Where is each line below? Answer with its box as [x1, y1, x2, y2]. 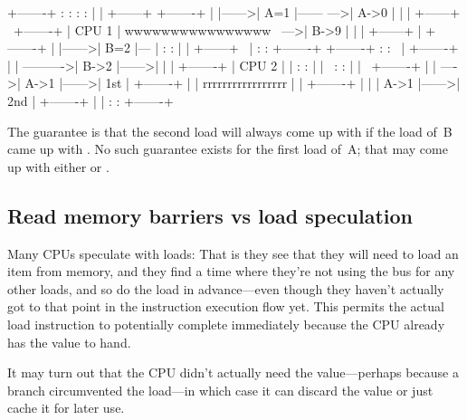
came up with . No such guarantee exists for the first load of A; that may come [7, 139, 448, 158]
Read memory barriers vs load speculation [7, 201, 414, 229]
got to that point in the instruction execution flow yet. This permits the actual [7, 297, 444, 316]
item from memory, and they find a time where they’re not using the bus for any [7, 262, 455, 281]
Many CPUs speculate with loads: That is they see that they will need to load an [7, 243, 459, 262]
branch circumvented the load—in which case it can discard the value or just [7, 380, 434, 399]
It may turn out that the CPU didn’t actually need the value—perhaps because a [7, 363, 459, 382]
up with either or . [7, 157, 110, 176]
